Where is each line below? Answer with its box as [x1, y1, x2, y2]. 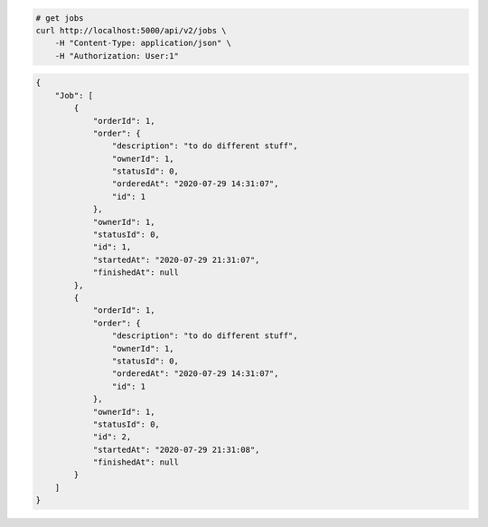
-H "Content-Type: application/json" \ [54, 38, 232, 49]
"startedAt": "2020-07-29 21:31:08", [92, 444, 260, 455]
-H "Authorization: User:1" [54, 51, 180, 61]
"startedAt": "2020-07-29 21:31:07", [92, 254, 260, 265]
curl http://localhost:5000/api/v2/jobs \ [35, 25, 227, 35]
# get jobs [35, 13, 84, 23]
